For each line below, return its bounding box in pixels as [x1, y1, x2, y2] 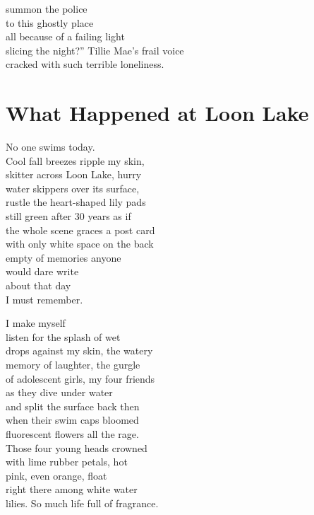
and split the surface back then [6, 398, 140, 413]
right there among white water [6, 482, 138, 497]
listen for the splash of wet [6, 329, 121, 344]
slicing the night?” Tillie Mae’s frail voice [6, 42, 184, 57]
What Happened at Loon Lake [6, 98, 309, 127]
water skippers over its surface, [6, 180, 140, 195]
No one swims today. [6, 139, 95, 154]
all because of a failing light [6, 29, 125, 44]
